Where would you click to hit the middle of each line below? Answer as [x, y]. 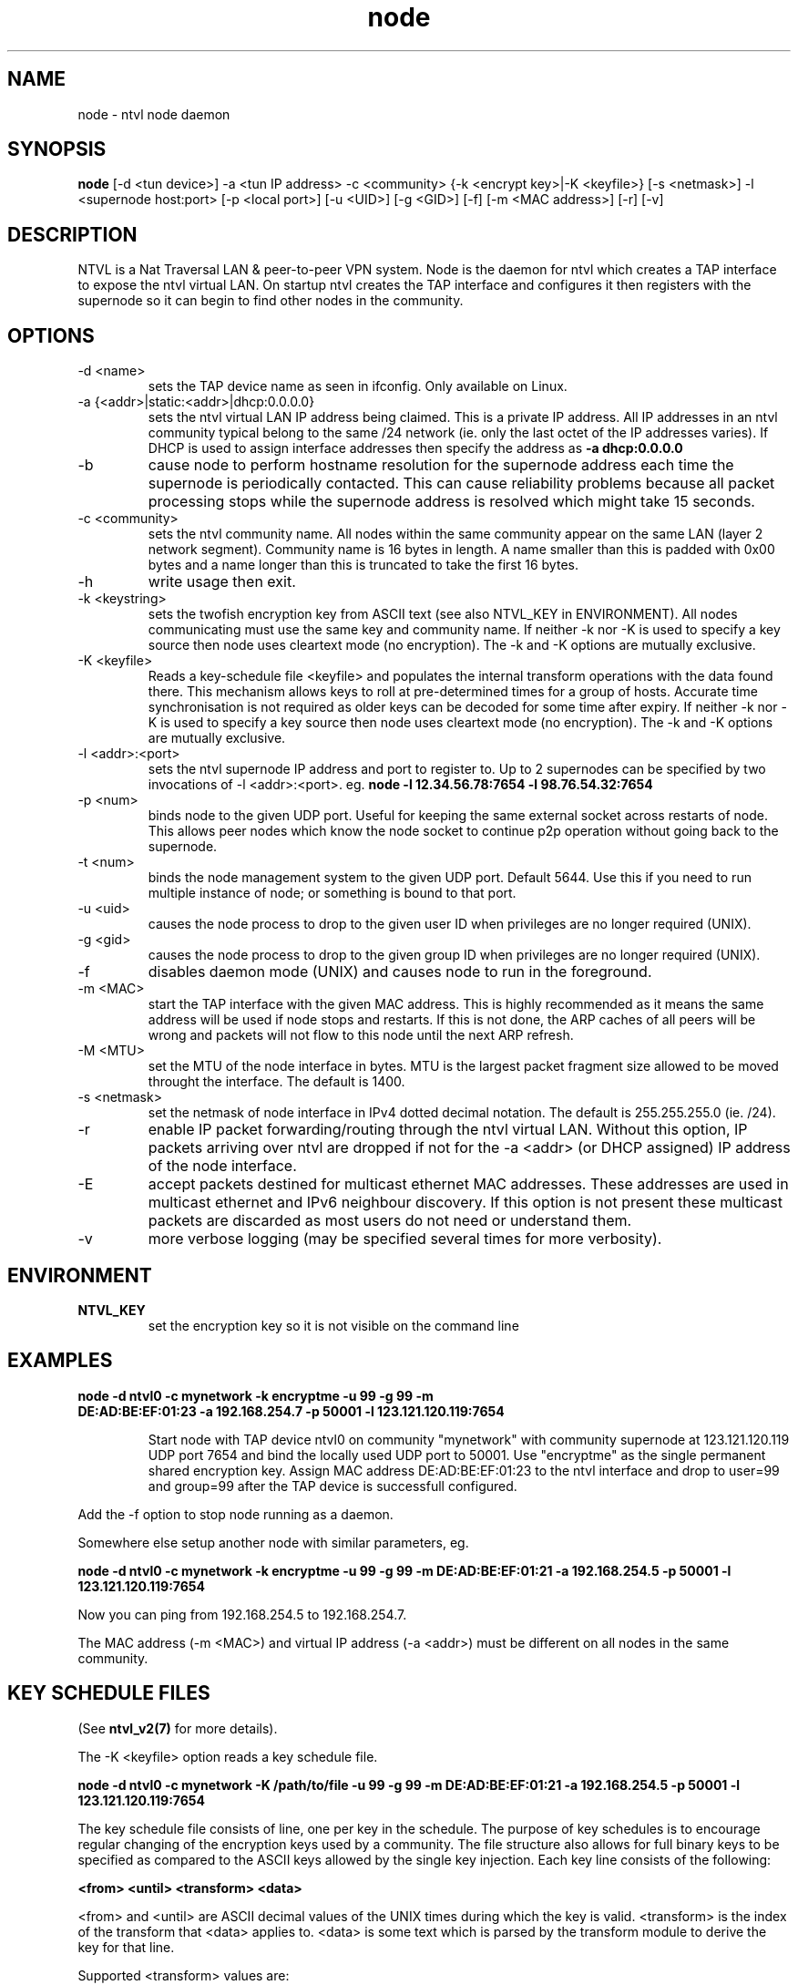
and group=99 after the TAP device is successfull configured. [332, 1486]
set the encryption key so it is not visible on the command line [333, 1325]
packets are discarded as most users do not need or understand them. [390, 1221]
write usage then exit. [222, 582]
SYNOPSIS [57, 149]
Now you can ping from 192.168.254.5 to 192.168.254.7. [242, 1614]
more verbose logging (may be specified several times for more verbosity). [405, 1239]
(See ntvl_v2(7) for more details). [178, 1728]
